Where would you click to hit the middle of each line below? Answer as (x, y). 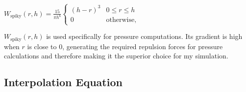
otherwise (120, 20)
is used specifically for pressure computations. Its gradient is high (144, 36)
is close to (42, 46)
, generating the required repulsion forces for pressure (143, 46)
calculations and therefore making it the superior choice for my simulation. (116, 56)
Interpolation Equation (63, 82)
